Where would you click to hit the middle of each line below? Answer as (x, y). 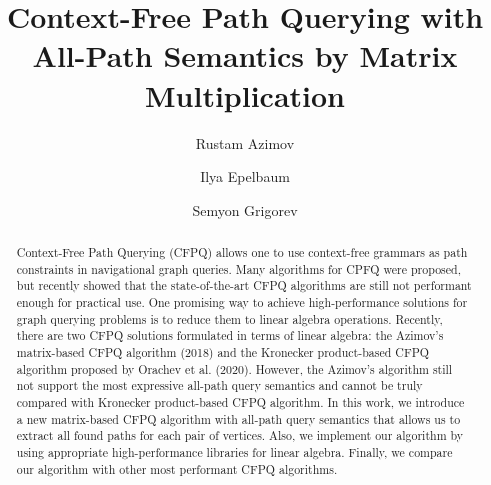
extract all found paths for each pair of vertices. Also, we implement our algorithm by (240, 435)
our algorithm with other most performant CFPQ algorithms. (177, 468)
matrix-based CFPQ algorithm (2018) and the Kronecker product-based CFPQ (222, 352)
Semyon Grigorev (245, 209)
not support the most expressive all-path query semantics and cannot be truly (219, 385)
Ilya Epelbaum (245, 176)
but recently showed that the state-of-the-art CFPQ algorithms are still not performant (244, 285)
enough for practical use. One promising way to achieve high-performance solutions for (242, 302)
